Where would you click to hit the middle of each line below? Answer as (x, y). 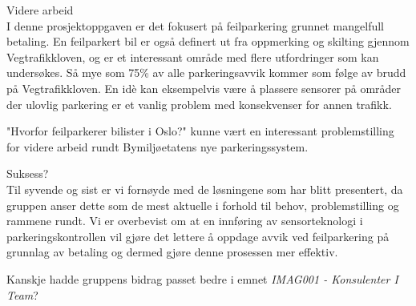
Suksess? (28, 173)
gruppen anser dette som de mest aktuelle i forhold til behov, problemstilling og (203, 205)
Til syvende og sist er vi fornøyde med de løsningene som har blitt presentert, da (205, 189)
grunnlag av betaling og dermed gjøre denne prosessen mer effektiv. (172, 252)
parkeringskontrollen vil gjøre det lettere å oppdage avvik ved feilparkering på (198, 236)
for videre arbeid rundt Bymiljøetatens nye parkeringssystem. (158, 146)
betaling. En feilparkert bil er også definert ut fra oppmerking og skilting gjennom (208, 41)
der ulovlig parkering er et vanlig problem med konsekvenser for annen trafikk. (199, 104)
